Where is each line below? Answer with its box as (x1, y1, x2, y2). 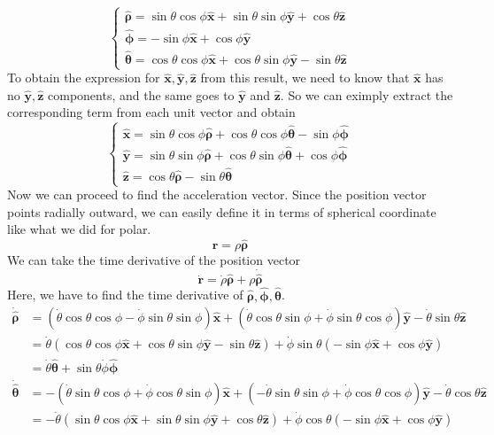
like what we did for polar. (7, 220, 151, 238)
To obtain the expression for (7, 68, 160, 87)
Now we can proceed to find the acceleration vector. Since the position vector (7, 185, 427, 204)
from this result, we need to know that (200, 68, 410, 87)
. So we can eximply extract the (280, 85, 453, 104)
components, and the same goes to (48, 85, 235, 104)
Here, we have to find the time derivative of (7, 285, 243, 304)
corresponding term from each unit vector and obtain (7, 103, 296, 121)
